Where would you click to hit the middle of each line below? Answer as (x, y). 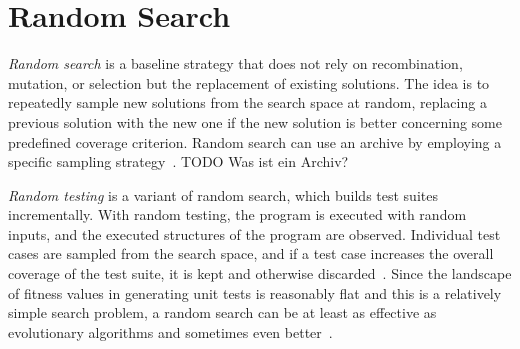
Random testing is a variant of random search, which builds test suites (223, 194)
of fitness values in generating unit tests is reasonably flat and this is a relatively (255, 292)
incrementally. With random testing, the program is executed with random (237, 214)
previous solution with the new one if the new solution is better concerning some (255, 121)
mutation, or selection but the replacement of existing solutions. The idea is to (249, 82)
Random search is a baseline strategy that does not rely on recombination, (235, 63)
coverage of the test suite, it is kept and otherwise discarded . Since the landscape (260, 273)
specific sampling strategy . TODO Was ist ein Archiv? (178, 161)
